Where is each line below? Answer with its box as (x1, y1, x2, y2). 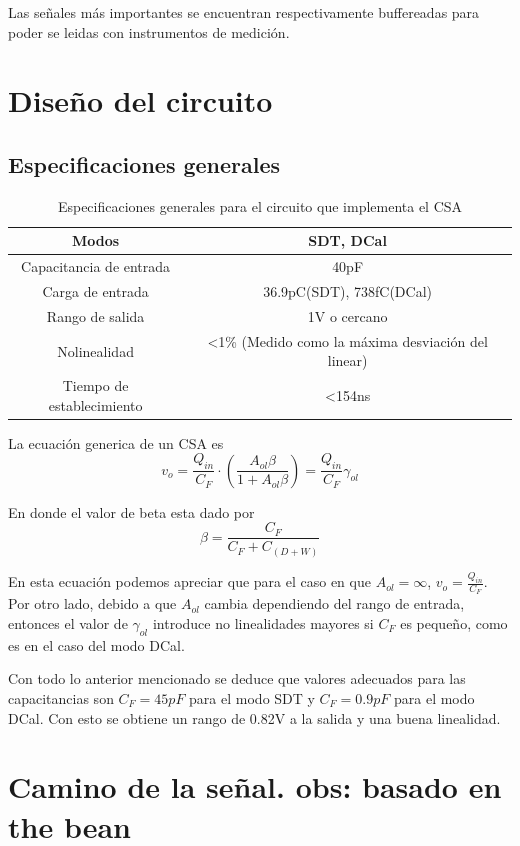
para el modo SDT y (189, 687, 315, 708)
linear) (327, 350, 368, 371)
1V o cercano (307, 305, 388, 326)
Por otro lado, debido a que (8, 593, 177, 614)
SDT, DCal (308, 230, 387, 251)
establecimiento (48, 394, 143, 415)
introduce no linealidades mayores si (152, 612, 374, 633)
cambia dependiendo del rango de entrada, (204, 593, 465, 614)
